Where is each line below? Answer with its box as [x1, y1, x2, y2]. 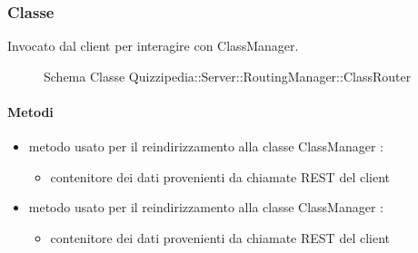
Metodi [7, 102, 54, 121]
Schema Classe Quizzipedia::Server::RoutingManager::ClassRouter [44, 66, 412, 85]
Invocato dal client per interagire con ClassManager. [7, 36, 299, 55]
